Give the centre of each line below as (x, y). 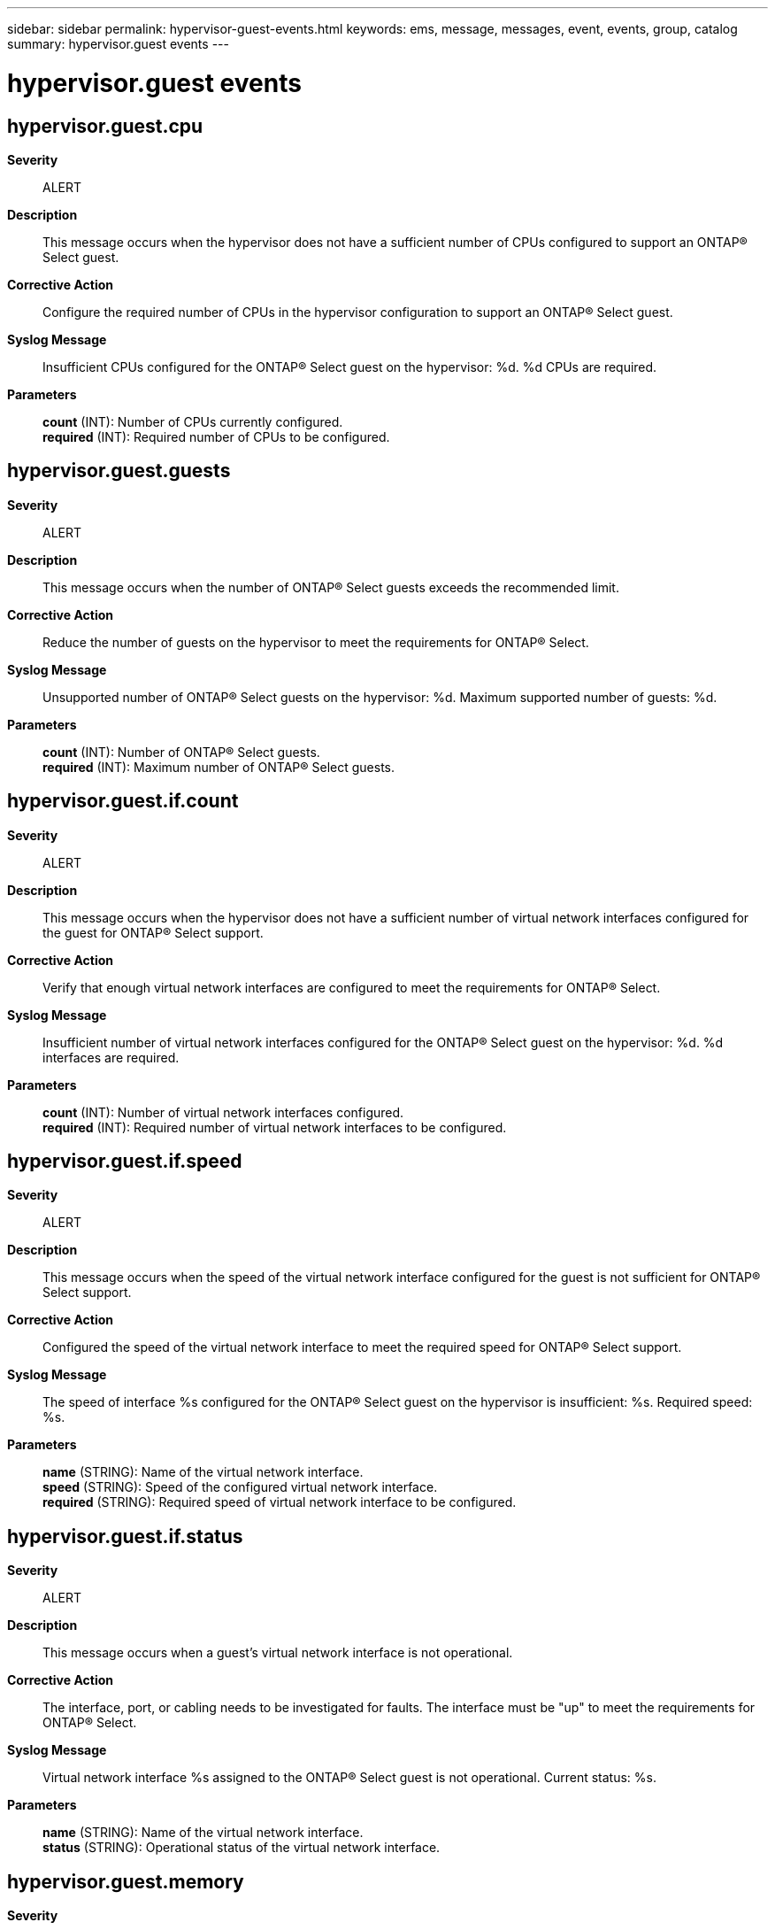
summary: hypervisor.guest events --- (118, 44)
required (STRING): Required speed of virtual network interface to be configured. (280, 1502)
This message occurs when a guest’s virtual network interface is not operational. (278, 1653)
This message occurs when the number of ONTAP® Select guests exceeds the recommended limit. (331, 587)
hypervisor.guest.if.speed (125, 1162)
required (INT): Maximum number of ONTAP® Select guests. (219, 767)
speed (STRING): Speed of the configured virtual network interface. (240, 1487)
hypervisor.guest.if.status (125, 1536)
